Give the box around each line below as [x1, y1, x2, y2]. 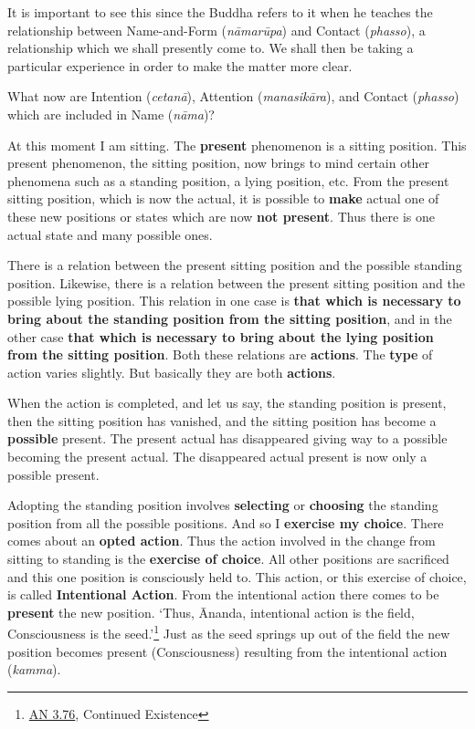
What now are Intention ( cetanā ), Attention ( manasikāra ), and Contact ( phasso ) [7, 87, 459, 106]
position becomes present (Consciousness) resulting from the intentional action [7, 641, 448, 661]
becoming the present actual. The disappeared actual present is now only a [7, 447, 427, 466]
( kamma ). [7, 660, 61, 679]
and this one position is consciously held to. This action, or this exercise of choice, [7, 567, 467, 586]
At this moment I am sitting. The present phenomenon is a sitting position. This [7, 135, 467, 154]
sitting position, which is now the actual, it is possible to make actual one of [7, 189, 439, 208]
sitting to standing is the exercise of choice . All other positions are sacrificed [7, 549, 449, 568]
